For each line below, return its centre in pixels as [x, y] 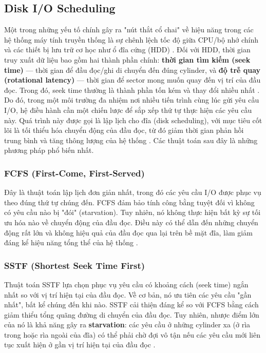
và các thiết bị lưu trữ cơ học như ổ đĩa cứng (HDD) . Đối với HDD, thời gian [127, 50]
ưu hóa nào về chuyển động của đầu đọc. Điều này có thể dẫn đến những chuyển [131, 222]
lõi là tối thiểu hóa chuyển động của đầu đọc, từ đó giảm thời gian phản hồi [124, 130]
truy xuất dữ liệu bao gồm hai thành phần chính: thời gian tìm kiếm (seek [127, 59]
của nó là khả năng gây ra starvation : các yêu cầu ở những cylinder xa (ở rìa [127, 325]
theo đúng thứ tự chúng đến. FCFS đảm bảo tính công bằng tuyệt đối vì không [129, 202]
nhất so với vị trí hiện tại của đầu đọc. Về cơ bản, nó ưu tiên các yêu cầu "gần [128, 294]
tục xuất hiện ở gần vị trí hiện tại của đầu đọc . [80, 345]
